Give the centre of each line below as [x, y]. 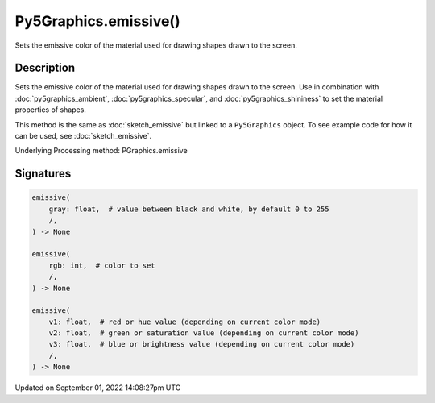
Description [45, 68]
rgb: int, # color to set [102, 265]
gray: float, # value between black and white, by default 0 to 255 [189, 209]
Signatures [43, 174]
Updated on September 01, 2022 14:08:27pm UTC [98, 388]
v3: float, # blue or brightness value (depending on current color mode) [202, 344]
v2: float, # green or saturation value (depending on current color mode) [204, 333]
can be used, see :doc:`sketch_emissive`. [83, 136]
